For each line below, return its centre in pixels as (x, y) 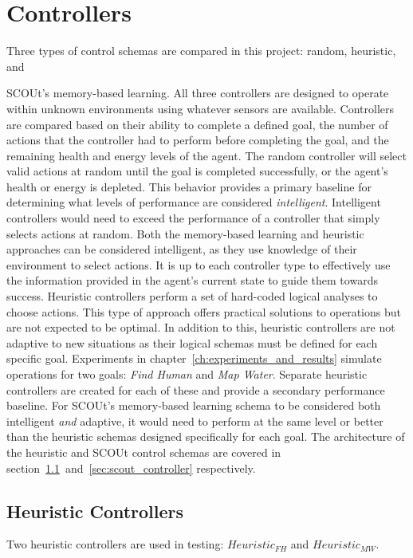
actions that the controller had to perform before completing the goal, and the (198, 140)
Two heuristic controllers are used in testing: (115, 544)
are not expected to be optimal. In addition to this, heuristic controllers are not (201, 327)
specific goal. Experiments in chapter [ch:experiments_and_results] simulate (194, 358)
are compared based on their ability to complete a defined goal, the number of (197, 124)
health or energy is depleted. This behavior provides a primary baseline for (189, 186)
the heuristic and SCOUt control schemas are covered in (144, 452)
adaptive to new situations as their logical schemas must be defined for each (192, 342)
